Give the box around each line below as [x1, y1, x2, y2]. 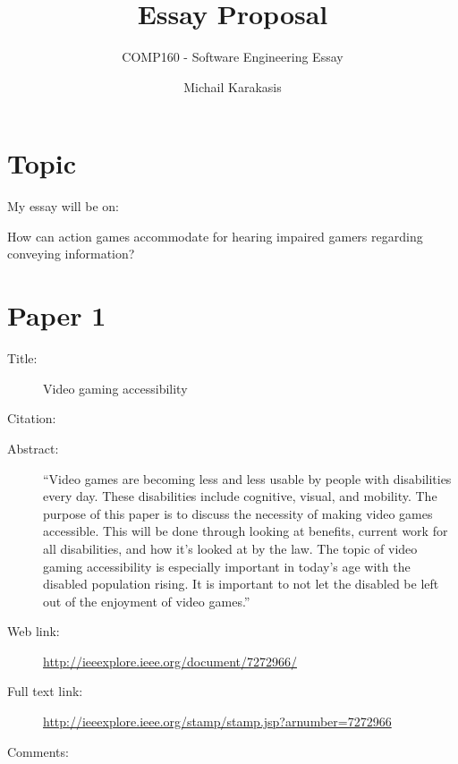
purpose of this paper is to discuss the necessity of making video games [43, 504, 433, 522]
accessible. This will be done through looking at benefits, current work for [43, 522, 448, 540]
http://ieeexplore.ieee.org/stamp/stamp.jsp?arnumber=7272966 [43, 712, 392, 731]
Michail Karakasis [183, 77, 282, 96]
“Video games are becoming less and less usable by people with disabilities [43, 469, 452, 488]
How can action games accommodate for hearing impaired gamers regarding [7, 226, 423, 245]
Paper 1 [7, 297, 106, 334]
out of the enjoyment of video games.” [43, 591, 250, 610]
